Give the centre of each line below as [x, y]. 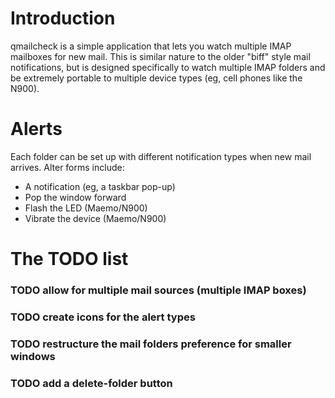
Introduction [63, 18]
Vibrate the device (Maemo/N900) [95, 218]
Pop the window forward [75, 197]
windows [33, 356]
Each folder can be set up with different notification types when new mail [161, 156]
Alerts [36, 129]
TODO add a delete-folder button [91, 383]
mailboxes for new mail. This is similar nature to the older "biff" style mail [160, 56]
